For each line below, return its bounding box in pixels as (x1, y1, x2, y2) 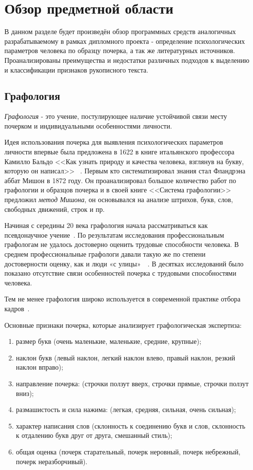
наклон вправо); (16, 362, 63, 372)
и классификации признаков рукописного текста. (4, 64, 149, 75)
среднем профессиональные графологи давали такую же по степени (4, 249, 206, 259)
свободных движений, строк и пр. (4, 204, 105, 214)
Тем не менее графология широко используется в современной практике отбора (4, 294, 241, 304)
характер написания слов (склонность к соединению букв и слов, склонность (16, 420, 246, 431)
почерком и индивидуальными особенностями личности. (4, 120, 172, 131)
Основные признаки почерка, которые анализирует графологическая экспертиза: (4, 320, 242, 330)
